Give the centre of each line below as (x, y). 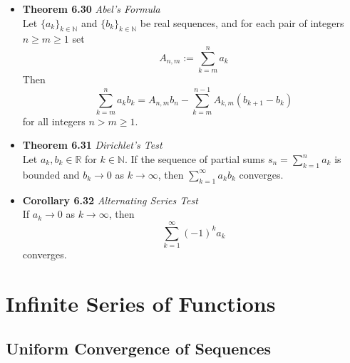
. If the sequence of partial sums (195, 159)
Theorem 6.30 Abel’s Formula (91, 9)
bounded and (51, 174)
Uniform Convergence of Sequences (138, 348)
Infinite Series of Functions (141, 303)
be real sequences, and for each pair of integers (242, 22)
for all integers (54, 121)
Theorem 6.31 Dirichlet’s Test (92, 145)
